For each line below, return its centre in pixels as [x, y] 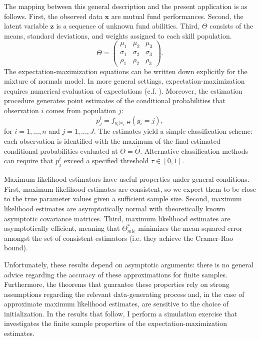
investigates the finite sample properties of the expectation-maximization [116, 323]
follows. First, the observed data [53, 16]
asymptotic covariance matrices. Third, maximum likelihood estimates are [117, 218]
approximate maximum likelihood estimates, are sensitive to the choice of [116, 304]
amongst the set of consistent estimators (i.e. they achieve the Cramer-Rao [119, 238]
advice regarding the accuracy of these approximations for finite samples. [116, 274]
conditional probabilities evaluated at [61, 150]
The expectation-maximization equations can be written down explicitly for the [126, 71]
